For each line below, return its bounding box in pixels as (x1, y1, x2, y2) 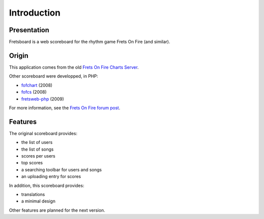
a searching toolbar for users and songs (21, 166, 102, 173)
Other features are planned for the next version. (9, 207, 105, 213)
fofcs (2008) (21, 89, 47, 95)
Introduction (9, 7, 61, 18)
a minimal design (21, 198, 56, 204)
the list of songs (21, 146, 54, 152)
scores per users (21, 153, 56, 159)
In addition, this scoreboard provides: (9, 182, 85, 188)
